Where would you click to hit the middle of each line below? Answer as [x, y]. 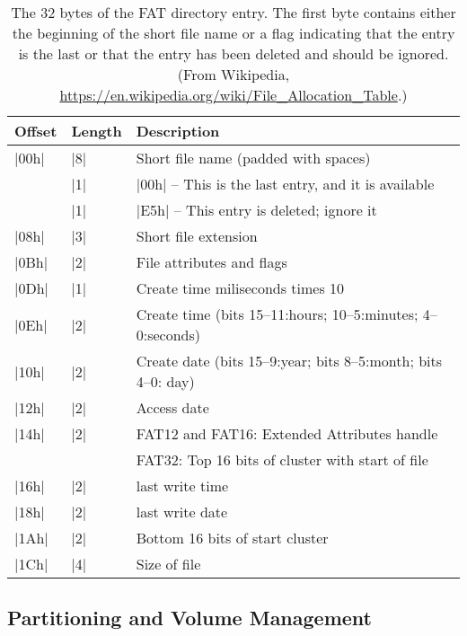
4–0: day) [165, 381]
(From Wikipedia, [233, 74]
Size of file [168, 564]
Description [178, 131]
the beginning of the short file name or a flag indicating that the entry [233, 33]
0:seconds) [168, 335]
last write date [182, 512]
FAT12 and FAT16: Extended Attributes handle [287, 433]
